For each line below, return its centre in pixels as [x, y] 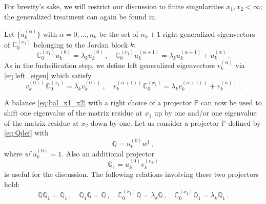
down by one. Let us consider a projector [155, 122]
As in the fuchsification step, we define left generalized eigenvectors [110, 65]
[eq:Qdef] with [26, 133]
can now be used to [231, 103]
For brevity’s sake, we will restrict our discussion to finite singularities [114, 6]
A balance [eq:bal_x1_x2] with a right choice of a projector [98, 103]
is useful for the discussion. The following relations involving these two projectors [131, 174]
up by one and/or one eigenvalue [205, 113]
